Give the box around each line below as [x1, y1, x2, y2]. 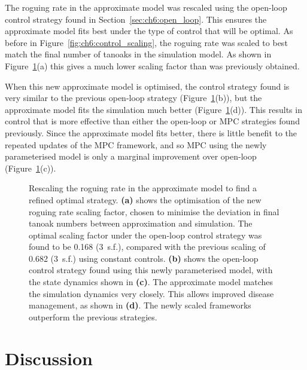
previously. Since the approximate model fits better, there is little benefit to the [5, 126, 297, 139]
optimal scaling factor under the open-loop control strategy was [29, 228, 262, 241]
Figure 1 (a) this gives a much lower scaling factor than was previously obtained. [5, 59, 300, 72]
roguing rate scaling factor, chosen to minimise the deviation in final [29, 205, 279, 218]
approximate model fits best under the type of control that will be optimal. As [5, 25, 293, 37]
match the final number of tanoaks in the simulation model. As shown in [5, 48, 272, 60]
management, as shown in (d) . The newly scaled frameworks [29, 299, 251, 311]
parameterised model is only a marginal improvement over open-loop [5, 150, 257, 163]
